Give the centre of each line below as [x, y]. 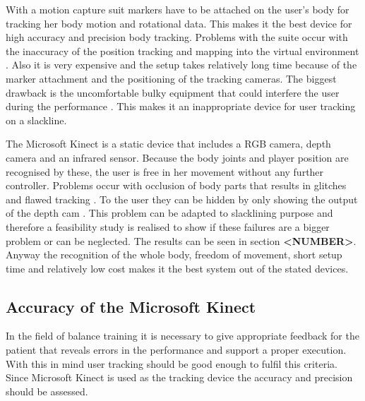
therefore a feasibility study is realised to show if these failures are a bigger [168, 226]
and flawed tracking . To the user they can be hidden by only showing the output [182, 199]
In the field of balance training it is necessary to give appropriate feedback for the [182, 336]
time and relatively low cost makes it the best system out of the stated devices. [177, 268]
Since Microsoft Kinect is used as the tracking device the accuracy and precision [179, 377]
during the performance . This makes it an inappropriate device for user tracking [181, 106]
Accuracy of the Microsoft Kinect [131, 306]
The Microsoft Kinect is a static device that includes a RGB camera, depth [168, 144]
